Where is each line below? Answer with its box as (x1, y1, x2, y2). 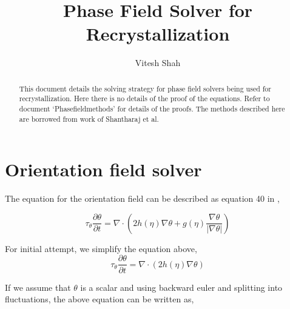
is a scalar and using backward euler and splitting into (80, 281, 283, 293)
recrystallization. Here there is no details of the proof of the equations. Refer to (19, 93, 270, 104)
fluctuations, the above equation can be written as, (5, 293, 194, 305)
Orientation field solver (5, 157, 202, 182)
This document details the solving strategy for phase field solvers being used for (19, 83, 271, 93)
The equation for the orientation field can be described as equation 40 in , (5, 192, 280, 205)
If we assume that (5, 281, 71, 293)
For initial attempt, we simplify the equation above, (5, 242, 197, 254)
